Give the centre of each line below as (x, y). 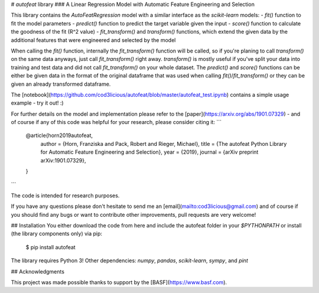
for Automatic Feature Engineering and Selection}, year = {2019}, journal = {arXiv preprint (149, 152)
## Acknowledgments (38, 271)
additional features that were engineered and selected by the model (93, 40)
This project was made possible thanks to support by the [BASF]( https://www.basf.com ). (119, 282)
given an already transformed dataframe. (61, 84)
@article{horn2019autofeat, (59, 135)
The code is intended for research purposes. (65, 196)
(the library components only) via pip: (57, 234)
